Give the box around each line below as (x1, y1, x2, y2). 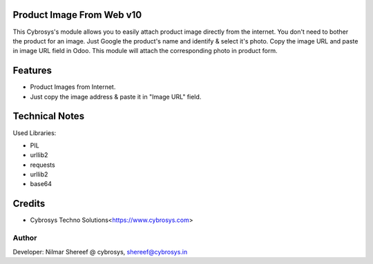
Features (12, 65, 52, 77)
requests (30, 161, 55, 169)
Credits (12, 198, 46, 210)
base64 (30, 180, 52, 188)
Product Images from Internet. (30, 83, 116, 91)
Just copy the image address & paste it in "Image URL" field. (30, 92, 202, 101)
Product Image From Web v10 (12, 9, 142, 21)
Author (12, 233, 37, 243)
